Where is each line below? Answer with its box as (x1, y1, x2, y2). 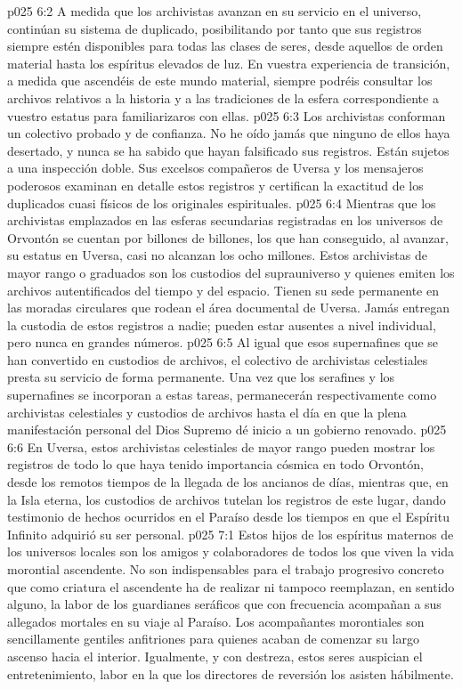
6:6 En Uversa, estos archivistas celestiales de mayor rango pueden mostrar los (7, 437, 435, 456)
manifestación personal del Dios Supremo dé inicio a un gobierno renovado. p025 (7, 420, 447, 439)
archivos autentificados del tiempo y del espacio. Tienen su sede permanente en (7, 280, 439, 299)
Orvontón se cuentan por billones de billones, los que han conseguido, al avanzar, (7, 228, 449, 247)
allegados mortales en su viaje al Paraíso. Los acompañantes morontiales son (7, 612, 425, 630)
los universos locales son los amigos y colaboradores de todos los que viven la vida (7, 542, 455, 561)
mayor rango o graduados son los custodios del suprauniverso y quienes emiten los (7, 263, 455, 281)
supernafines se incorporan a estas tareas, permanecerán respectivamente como (7, 385, 437, 404)
